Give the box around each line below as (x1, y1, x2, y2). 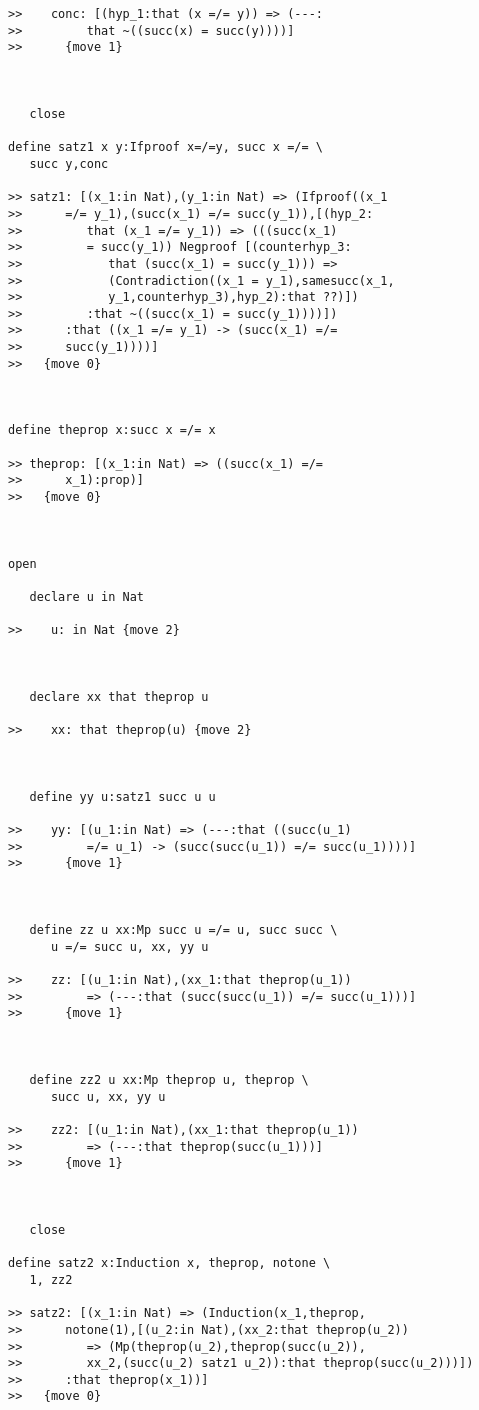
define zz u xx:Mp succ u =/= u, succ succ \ (29, 923, 338, 938)
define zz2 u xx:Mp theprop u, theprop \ (29, 1073, 309, 1087)
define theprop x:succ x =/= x (8, 423, 216, 438)
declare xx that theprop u (29, 689, 209, 704)
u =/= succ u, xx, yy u (50, 939, 209, 954)
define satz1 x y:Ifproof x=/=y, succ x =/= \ (8, 140, 323, 155)
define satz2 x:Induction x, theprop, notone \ (8, 1256, 331, 1271)
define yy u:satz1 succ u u (29, 789, 216, 804)
